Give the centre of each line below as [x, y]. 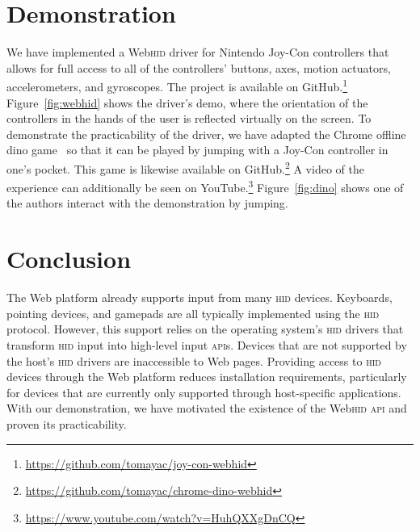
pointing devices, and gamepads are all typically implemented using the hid [193, 313]
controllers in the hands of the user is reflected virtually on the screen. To [189, 118]
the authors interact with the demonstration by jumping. [147, 203]
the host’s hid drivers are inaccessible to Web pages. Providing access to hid [194, 360]
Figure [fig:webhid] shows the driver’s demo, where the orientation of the [187, 102]
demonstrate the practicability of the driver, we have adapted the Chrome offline [206, 134]
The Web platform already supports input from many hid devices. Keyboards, [199, 297]
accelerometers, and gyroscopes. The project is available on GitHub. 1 [177, 85]
